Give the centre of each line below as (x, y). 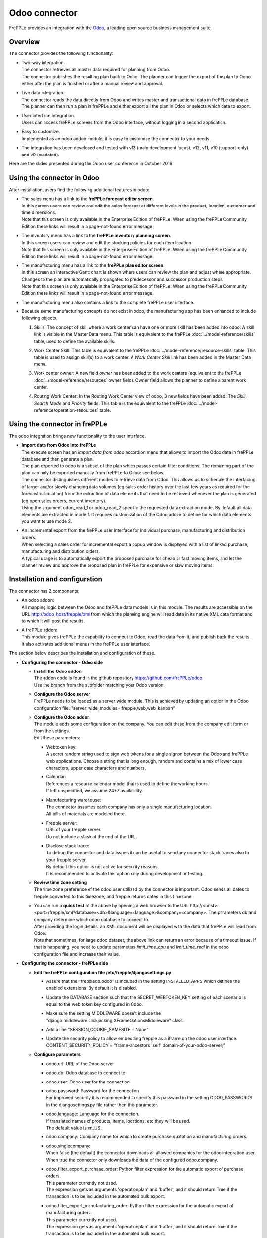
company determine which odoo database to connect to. (92, 919)
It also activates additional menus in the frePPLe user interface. (86, 644)
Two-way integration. (43, 62)
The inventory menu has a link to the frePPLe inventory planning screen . (96, 236)
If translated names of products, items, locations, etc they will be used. (118, 1121)
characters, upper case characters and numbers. (96, 768)
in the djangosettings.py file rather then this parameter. (102, 1105)
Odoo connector (43, 13)
